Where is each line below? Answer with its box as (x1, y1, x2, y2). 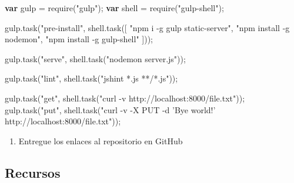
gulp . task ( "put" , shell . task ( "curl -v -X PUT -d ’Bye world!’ (5, 103, 216, 116)
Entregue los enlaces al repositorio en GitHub (18, 134, 183, 147)
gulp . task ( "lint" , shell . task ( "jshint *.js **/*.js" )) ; (5, 72, 178, 84)
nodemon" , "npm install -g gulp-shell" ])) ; (5, 33, 153, 45)
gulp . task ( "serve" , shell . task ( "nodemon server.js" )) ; (5, 52, 186, 65)
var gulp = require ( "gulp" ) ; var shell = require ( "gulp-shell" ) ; (5, 2, 224, 13)
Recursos (5, 163, 61, 181)
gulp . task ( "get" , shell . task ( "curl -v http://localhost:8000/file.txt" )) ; (5, 91, 245, 104)
